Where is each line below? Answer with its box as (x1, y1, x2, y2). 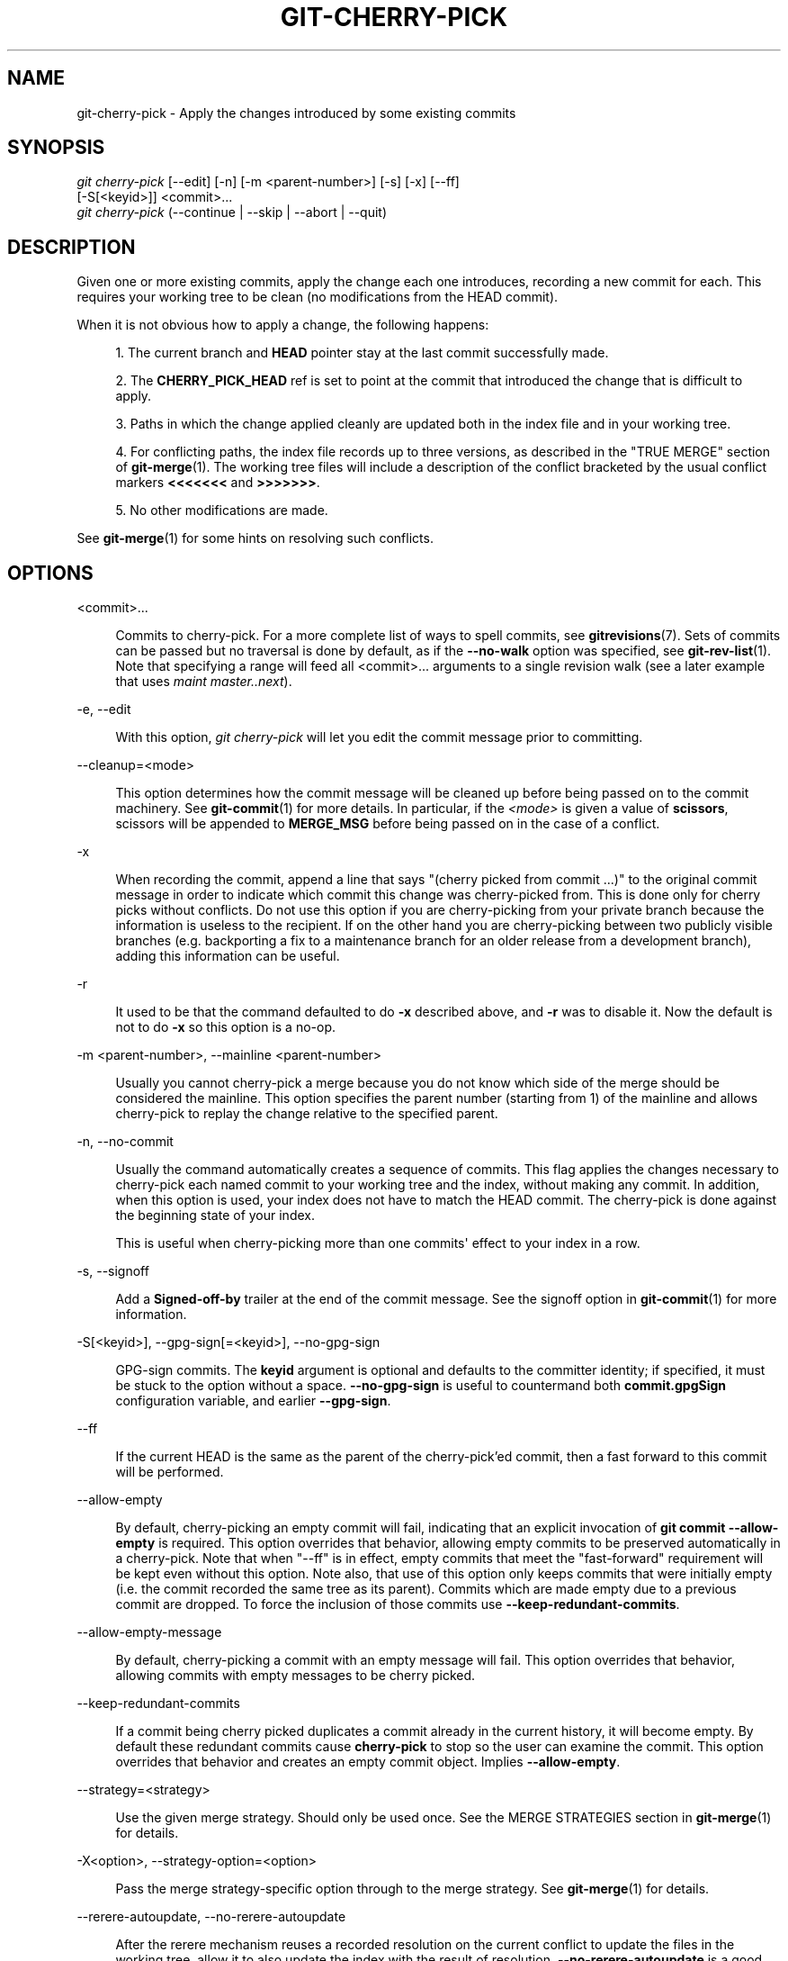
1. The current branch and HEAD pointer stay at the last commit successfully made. (115, 345, 609, 361)
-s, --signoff (76, 1263, 149, 1279)
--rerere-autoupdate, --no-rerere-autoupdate (76, 1909, 346, 1925)
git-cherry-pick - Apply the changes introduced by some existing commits (76, 104, 516, 121)
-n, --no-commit (76, 1134, 174, 1150)
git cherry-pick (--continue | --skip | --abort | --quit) (76, 204, 388, 221)
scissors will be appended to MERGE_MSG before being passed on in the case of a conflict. (115, 816, 660, 832)
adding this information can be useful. (115, 948, 340, 964)
